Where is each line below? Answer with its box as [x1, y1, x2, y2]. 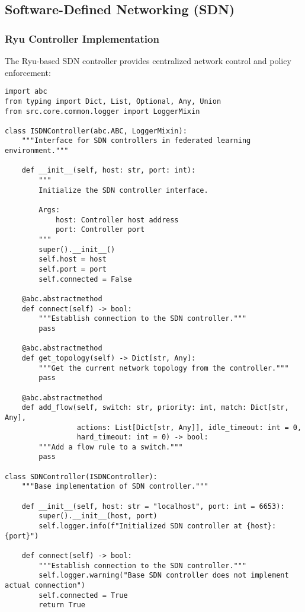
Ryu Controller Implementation [5, 31, 159, 46]
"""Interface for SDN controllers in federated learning [21, 136, 251, 145]
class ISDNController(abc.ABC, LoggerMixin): [5, 126, 187, 135]
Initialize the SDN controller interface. [38, 186, 208, 195]
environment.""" [5, 146, 69, 155]
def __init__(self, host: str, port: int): [21, 166, 196, 175]
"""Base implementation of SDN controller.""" [21, 482, 208, 491]
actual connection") [5, 581, 86, 589]
